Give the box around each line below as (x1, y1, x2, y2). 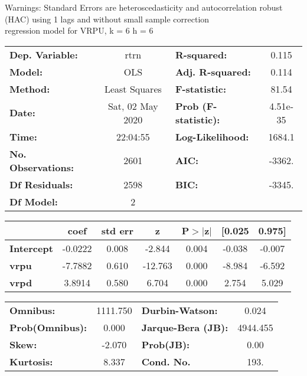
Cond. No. (141, 354, 191, 368)
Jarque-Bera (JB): (141, 320, 228, 334)
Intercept (9, 241, 53, 255)
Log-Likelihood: (175, 129, 249, 143)
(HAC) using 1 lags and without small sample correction (5, 12, 210, 25)
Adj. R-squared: (175, 64, 251, 79)
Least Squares (104, 81, 162, 96)
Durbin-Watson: (141, 303, 218, 317)
